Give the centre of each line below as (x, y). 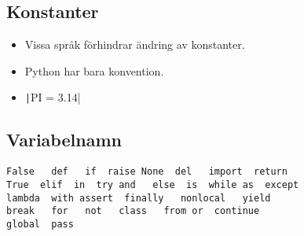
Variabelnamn (64, 140)
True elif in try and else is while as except (153, 184)
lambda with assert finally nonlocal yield (139, 198)
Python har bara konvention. (94, 70)
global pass (40, 224)
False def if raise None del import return (147, 172)
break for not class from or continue (133, 211)
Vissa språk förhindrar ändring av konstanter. (135, 44)
